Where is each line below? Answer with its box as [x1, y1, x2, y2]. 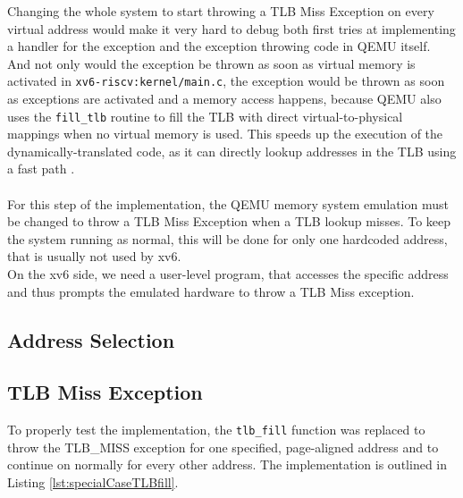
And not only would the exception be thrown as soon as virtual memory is [7, 54, 416, 72]
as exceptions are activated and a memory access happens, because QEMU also [7, 89, 442, 108]
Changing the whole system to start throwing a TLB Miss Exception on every [7, 2, 434, 20]
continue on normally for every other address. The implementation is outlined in [7, 455, 447, 474]
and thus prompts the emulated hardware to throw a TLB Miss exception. [7, 282, 415, 300]
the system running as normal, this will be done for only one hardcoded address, [7, 229, 448, 248]
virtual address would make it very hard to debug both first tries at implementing [7, 19, 456, 38]
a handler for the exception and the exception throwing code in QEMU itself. [7, 37, 431, 55]
